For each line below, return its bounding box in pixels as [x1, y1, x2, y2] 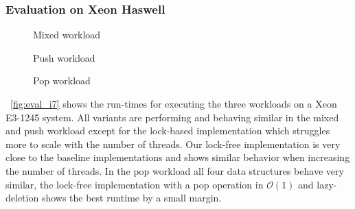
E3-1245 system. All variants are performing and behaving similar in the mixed [5, 110, 339, 124]
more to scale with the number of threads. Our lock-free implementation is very [5, 136, 341, 151]
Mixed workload [33, 27, 101, 42]
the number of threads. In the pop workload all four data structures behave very [5, 163, 344, 177]
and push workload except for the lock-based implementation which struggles [5, 123, 330, 138]
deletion [5, 190, 39, 205]
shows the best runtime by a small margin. [41, 190, 222, 205]
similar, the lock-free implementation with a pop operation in [5, 177, 264, 191]
